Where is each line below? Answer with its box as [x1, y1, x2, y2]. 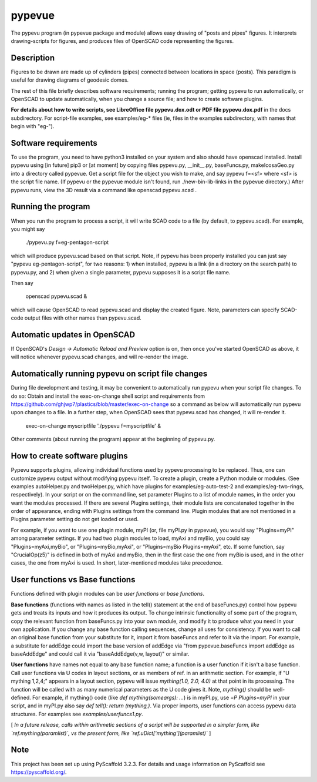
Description [11, 53, 55, 63]
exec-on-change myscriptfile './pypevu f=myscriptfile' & [25, 422, 161, 429]
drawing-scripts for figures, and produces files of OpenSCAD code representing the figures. [11, 37, 234, 44]
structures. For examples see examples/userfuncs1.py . [11, 710, 143, 717]
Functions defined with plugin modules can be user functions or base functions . [11, 590, 205, 598]
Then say [11, 279, 33, 286]
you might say [11, 225, 45, 232]
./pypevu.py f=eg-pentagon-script [25, 239, 109, 246]
